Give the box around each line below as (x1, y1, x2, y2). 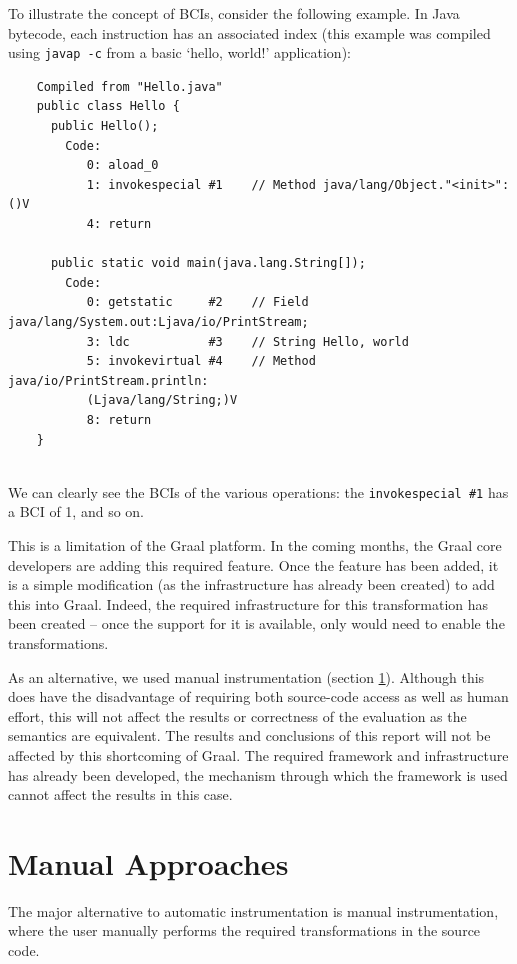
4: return (86, 217, 152, 231)
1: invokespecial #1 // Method (86, 177, 316, 192)
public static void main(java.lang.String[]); (50, 256, 366, 271)
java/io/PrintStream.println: (8, 373, 209, 388)
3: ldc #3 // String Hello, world (86, 334, 409, 349)
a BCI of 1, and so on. (8, 501, 144, 522)
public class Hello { (36, 99, 180, 114)
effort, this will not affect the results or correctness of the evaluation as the (8, 705, 467, 726)
